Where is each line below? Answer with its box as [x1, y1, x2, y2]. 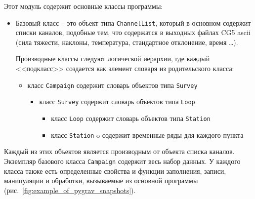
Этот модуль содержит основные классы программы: [4, 1, 163, 11]
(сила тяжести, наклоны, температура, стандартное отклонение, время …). [15, 37, 238, 47]
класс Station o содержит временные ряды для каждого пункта [51, 129, 244, 140]
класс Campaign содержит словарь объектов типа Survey [27, 80, 198, 90]
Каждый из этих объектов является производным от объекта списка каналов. [4, 146, 235, 157]
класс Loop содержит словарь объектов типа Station [51, 113, 211, 123]
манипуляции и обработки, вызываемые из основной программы [4, 175, 198, 186]
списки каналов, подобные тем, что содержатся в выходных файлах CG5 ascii [15, 27, 251, 38]
